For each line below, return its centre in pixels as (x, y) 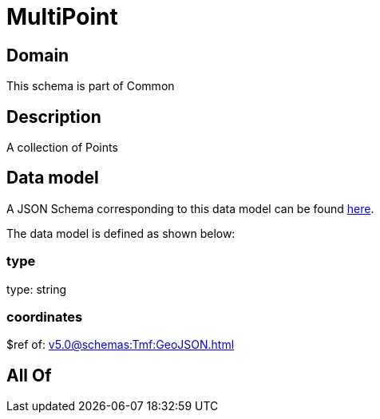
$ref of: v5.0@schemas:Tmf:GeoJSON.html (121, 345)
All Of (29, 375)
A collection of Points (62, 148)
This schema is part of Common (91, 86)
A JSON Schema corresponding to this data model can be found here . (190, 208)
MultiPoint (62, 17)
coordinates (45, 316)
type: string (37, 289)
